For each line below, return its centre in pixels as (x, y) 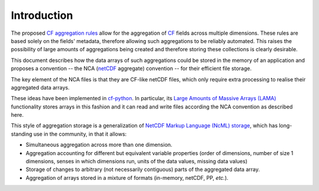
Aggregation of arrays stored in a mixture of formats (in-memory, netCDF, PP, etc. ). (127, 177)
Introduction (42, 15)
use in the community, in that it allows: (80, 134)
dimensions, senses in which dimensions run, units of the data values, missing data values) (136, 162)
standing (22, 134)
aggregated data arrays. (40, 87)
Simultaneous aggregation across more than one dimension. (99, 145)
